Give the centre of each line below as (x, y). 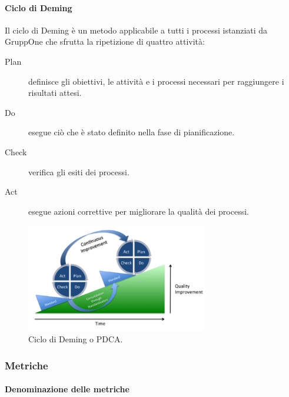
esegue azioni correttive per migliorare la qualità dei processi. (139, 211)
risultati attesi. (55, 93)
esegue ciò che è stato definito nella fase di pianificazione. (132, 132)
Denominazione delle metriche (67, 389)
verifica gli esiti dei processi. (79, 171)
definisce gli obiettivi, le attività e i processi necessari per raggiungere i (156, 81)
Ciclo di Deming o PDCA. (76, 339)
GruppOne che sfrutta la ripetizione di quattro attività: (105, 41)
